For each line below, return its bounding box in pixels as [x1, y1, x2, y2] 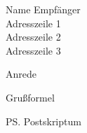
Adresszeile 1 [6, 15, 61, 30]
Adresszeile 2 [6, 29, 61, 44]
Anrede [6, 66, 36, 81]
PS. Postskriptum [6, 113, 81, 128]
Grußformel [6, 90, 55, 104]
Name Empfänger [6, 2, 81, 16]
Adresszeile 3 [6, 43, 61, 57]
